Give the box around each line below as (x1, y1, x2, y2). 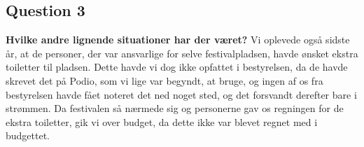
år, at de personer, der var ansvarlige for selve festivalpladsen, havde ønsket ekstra (6, 45, 358, 60)
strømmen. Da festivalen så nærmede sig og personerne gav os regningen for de (6, 101, 344, 115)
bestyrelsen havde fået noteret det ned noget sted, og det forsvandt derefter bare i (6, 87, 357, 101)
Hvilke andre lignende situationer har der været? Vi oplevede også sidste (6, 32, 350, 47)
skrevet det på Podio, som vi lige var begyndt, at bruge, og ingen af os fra (6, 73, 323, 87)
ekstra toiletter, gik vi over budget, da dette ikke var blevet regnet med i (6, 114, 318, 129)
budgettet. (6, 128, 50, 143)
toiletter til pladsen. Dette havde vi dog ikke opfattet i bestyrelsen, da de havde (6, 59, 348, 74)
